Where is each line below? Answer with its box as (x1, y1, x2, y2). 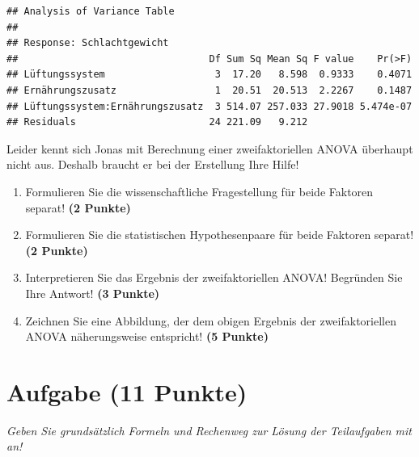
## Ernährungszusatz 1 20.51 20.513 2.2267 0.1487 (6, 84, 413, 96)
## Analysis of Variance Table (6, 6, 175, 17)
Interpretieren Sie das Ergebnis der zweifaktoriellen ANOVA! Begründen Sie (25, 269, 403, 286)
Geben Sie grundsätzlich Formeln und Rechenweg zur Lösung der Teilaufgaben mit (6, 421, 412, 438)
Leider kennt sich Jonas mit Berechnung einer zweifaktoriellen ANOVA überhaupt (6, 140, 413, 157)
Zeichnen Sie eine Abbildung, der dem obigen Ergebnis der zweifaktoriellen (25, 312, 396, 329)
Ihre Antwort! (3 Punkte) (25, 284, 160, 301)
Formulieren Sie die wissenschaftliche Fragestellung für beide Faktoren (25, 182, 374, 199)
